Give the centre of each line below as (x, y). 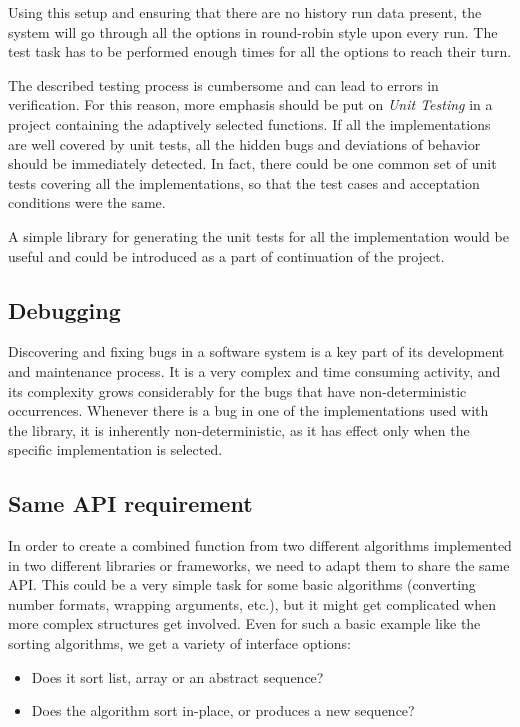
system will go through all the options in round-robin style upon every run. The (253, 31)
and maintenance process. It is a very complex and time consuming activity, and (254, 370)
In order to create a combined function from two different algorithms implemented (260, 545)
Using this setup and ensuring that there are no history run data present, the (245, 12)
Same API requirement (130, 503)
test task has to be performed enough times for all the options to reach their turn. (260, 51)
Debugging (64, 309)
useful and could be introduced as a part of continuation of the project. (226, 255)
